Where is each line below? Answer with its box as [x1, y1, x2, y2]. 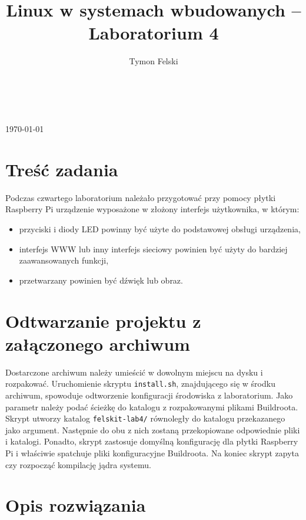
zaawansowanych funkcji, [19, 254, 109, 266]
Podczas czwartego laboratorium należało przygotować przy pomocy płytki [5, 191, 276, 203]
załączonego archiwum [5, 331, 190, 356]
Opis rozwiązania [5, 493, 146, 517]
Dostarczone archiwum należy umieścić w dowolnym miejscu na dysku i [5, 366, 263, 378]
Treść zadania [5, 157, 118, 181]
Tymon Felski [129, 55, 178, 67]
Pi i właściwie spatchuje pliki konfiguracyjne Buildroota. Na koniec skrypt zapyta [5, 446, 299, 459]
